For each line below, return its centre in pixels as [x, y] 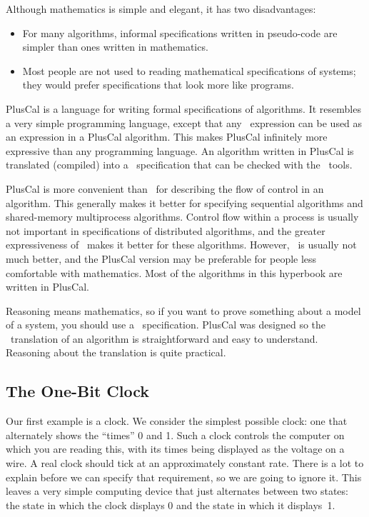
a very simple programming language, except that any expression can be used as [184, 122]
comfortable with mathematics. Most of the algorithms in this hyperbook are [174, 272]
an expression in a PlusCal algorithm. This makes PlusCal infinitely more [167, 137]
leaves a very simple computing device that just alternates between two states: [177, 491]
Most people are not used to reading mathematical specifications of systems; [189, 70]
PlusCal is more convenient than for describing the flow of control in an [165, 188]
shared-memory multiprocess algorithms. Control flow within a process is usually [182, 217]
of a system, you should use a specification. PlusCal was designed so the [166, 325]
